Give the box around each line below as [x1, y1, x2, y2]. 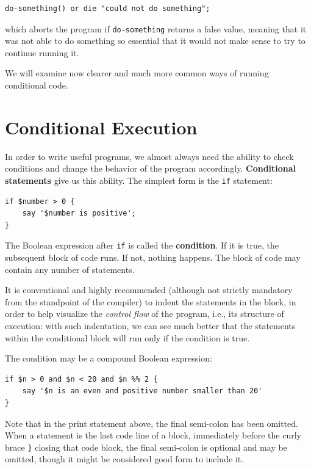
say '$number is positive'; [22, 209, 136, 218]
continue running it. [5, 46, 79, 59]
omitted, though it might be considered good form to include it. [5, 453, 244, 465]
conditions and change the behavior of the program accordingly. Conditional [5, 162, 296, 175]
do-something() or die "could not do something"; [5, 4, 210, 13]
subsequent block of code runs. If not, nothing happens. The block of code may [5, 251, 301, 264]
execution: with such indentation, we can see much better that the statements [5, 319, 296, 332]
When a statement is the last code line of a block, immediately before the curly [5, 429, 301, 442]
